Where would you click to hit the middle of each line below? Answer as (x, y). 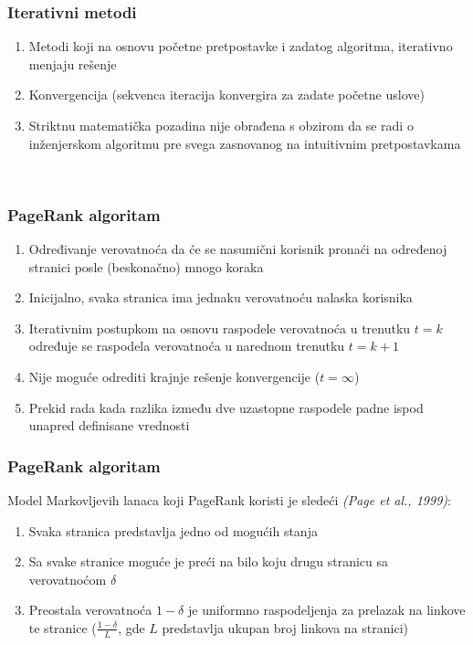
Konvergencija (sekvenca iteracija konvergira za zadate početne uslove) (226, 95)
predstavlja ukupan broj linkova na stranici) (285, 627)
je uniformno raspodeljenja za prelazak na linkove (326, 610)
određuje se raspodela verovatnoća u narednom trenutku (187, 346)
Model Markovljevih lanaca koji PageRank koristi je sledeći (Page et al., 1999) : (229, 499)
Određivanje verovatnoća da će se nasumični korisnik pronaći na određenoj (238, 248)
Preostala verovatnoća (90, 610)
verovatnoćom (68, 579)
